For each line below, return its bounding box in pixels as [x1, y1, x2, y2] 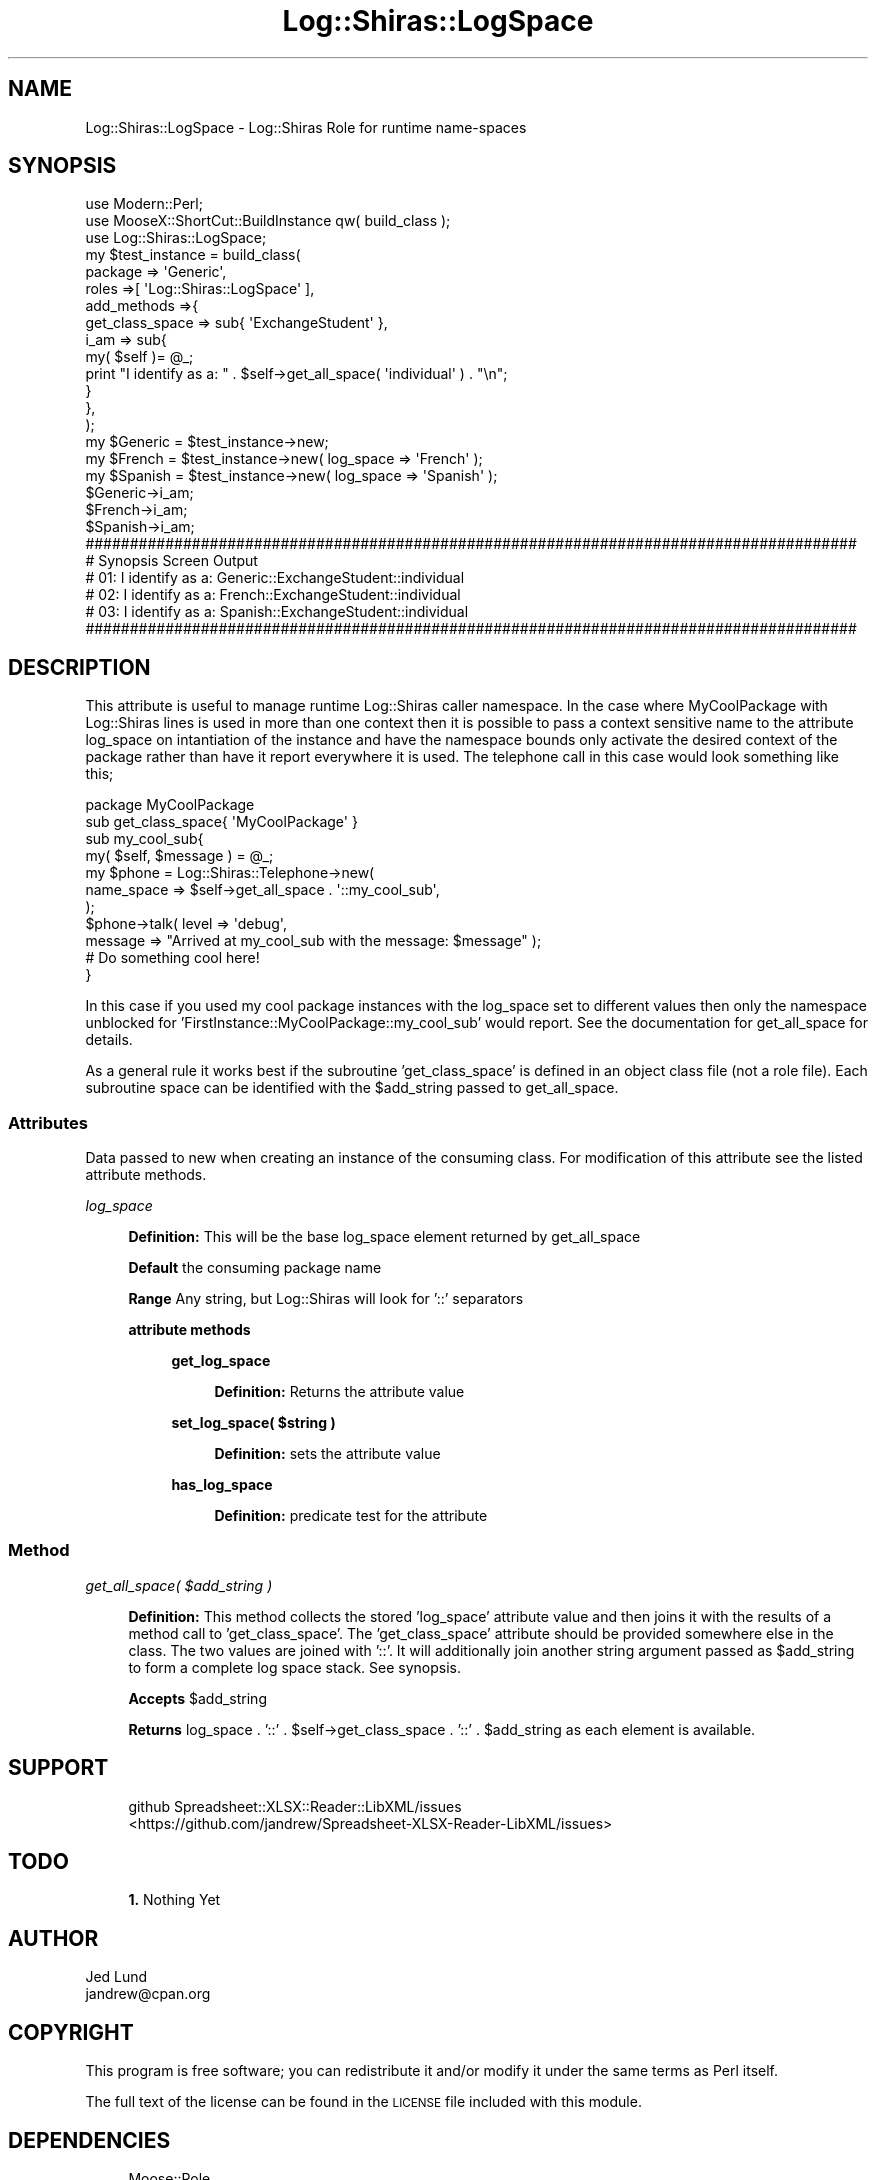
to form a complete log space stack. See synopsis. [128, 1658, 462, 1676]
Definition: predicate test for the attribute [214, 1507, 488, 1525]
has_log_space [171, 1476, 273, 1494]
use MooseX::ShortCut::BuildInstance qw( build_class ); [85, 212, 451, 230]
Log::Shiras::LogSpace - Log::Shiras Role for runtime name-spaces [85, 118, 527, 136]
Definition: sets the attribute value [214, 1445, 441, 1463]
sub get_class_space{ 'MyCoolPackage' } [85, 813, 358, 831]
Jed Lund [85, 1968, 148, 1986]
